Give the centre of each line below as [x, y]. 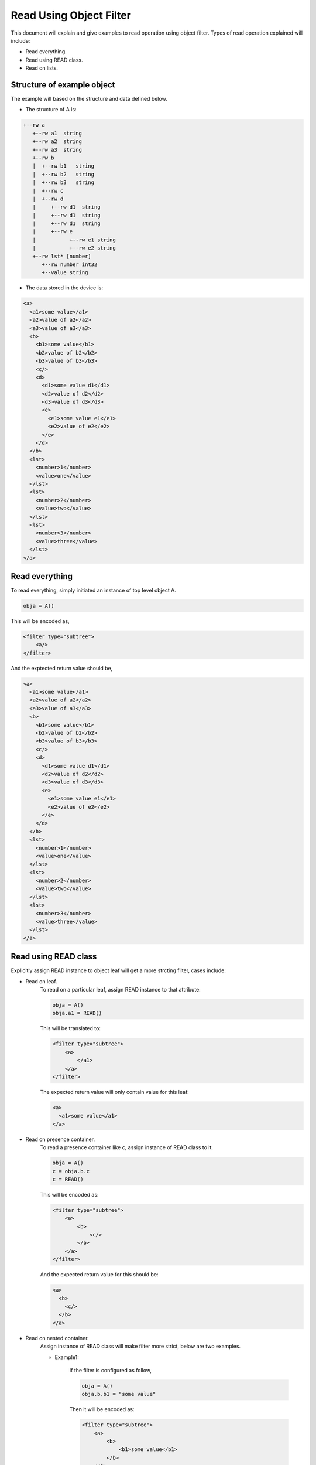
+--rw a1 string [57, 133]
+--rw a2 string [57, 142]
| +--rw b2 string [63, 174]
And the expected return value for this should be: [99, 1275]
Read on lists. [42, 68]
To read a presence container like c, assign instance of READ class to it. [127, 1147]
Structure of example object [63, 85]
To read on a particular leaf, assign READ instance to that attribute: [121, 990]
